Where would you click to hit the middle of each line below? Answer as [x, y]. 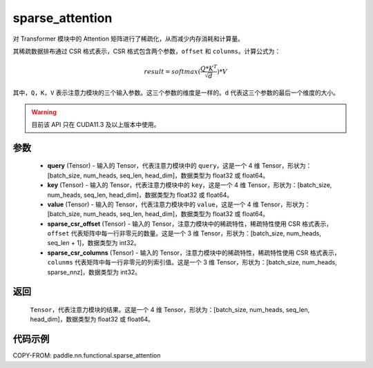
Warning [44, 112]
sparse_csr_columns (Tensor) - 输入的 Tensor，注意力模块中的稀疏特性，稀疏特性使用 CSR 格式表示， [194, 253]
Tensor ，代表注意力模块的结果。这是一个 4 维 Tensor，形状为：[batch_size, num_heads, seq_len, [170, 310]
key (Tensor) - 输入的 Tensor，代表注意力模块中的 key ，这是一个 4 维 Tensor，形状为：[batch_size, [190, 185]
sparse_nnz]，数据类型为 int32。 [94, 272]
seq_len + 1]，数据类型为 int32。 [94, 243]
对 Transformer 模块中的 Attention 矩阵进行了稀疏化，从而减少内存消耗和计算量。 [128, 39]
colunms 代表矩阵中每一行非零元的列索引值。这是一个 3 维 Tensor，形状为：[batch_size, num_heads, [192, 262]
